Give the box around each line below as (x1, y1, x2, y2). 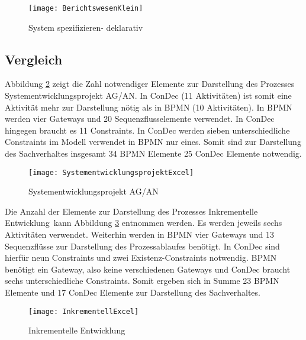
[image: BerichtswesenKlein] (28, 4, 143, 12)
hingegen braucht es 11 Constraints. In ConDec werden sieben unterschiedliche (5, 124, 290, 136)
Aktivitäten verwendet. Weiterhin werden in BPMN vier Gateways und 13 (5, 228, 274, 241)
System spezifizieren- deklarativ (28, 21, 143, 33)
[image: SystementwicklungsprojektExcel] (28, 168, 194, 177)
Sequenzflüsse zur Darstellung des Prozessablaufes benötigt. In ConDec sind (5, 239, 280, 252)
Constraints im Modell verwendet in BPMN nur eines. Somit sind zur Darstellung (5, 135, 301, 148)
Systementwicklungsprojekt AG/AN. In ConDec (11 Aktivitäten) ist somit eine (5, 89, 292, 102)
